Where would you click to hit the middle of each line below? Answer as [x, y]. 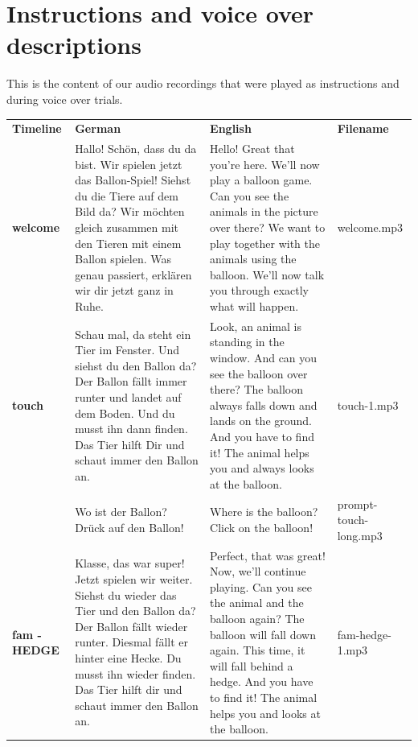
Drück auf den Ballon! [129, 528]
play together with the [265, 243]
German [98, 128]
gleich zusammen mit [127, 227]
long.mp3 [360, 535]
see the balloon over [259, 373]
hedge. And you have [262, 681]
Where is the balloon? [264, 512]
